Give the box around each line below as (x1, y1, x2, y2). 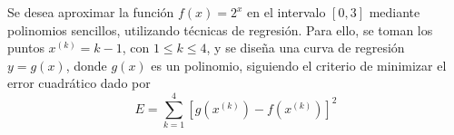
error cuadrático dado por (7, 73, 151, 92)
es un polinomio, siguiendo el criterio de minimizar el (151, 55, 447, 74)
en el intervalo (247, 3, 326, 21)
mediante (369, 3, 420, 21)
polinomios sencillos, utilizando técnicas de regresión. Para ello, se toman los (7, 20, 433, 39)
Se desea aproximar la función (7, 3, 174, 21)
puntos (7, 38, 44, 57)
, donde (65, 55, 107, 74)
